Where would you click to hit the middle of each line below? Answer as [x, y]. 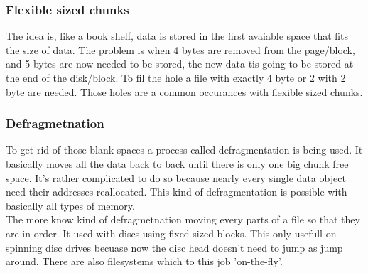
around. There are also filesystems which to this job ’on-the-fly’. [144, 261]
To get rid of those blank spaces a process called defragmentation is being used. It [184, 150]
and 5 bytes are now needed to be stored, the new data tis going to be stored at [180, 64]
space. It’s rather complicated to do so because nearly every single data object [176, 177]
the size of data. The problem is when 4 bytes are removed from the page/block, [180, 49]
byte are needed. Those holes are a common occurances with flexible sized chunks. [184, 91]
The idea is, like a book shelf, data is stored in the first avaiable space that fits [177, 36]
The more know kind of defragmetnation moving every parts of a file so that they [183, 219]
